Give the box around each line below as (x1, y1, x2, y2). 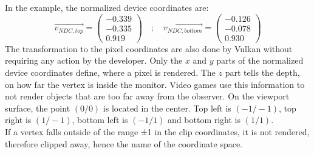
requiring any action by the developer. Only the (5, 54, 183, 67)
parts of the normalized (216, 54, 304, 67)
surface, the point (5, 101, 70, 114)
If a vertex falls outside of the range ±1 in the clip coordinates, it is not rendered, (5, 125, 310, 138)
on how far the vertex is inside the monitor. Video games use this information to (5, 78, 305, 90)
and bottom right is (168, 113, 241, 126)
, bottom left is (72, 113, 128, 126)
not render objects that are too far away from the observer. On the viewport (5, 90, 290, 102)
